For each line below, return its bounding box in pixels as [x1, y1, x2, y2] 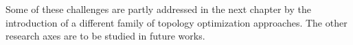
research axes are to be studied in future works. [5, 29, 205, 43]
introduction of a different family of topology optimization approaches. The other [5, 15, 348, 29]
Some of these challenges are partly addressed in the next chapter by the [5, 2, 311, 16]
